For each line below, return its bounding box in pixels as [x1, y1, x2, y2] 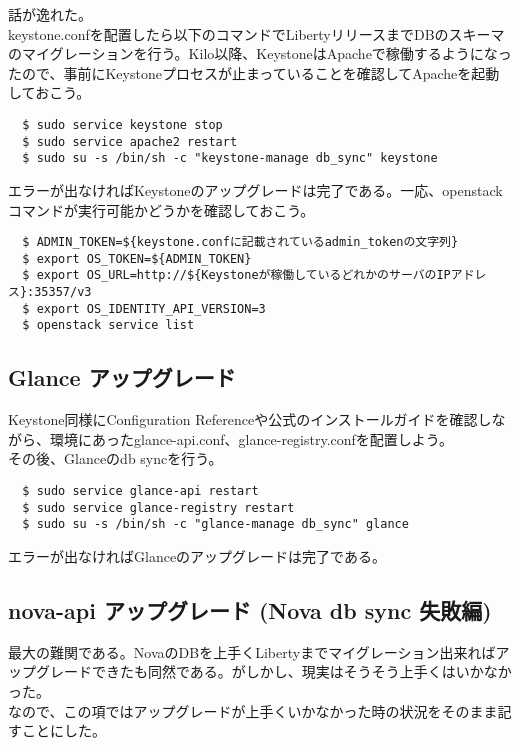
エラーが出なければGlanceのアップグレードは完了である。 [8, 546, 386, 567]
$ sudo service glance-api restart [22, 484, 259, 499]
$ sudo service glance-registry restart [22, 500, 295, 515]
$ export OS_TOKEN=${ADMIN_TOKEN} [22, 251, 252, 266]
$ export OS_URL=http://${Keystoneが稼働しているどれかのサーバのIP [22, 268, 451, 283]
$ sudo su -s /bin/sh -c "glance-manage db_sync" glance [22, 517, 409, 532]
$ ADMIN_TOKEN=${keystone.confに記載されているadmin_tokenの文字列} [22, 235, 459, 250]
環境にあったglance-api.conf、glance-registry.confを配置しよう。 [49, 428, 454, 449]
